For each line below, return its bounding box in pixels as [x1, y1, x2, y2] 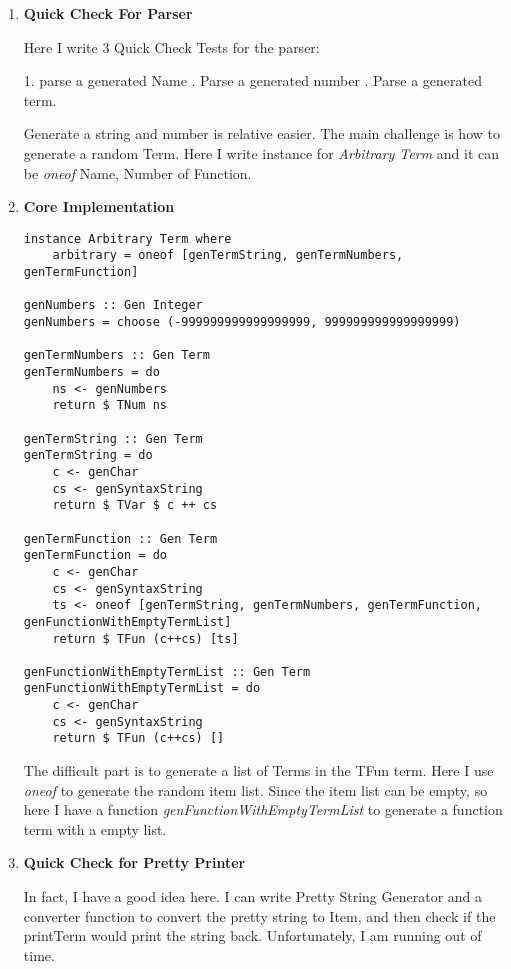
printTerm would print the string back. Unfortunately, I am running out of [23, 925, 482, 946]
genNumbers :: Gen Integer [23, 298, 203, 313]
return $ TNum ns [52, 398, 167, 413]
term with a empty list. [23, 818, 167, 839]
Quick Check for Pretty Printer [23, 852, 246, 873]
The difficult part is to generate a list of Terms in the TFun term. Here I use [23, 760, 494, 781]
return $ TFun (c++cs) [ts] [52, 631, 239, 646]
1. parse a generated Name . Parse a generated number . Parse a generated [23, 70, 482, 91]
